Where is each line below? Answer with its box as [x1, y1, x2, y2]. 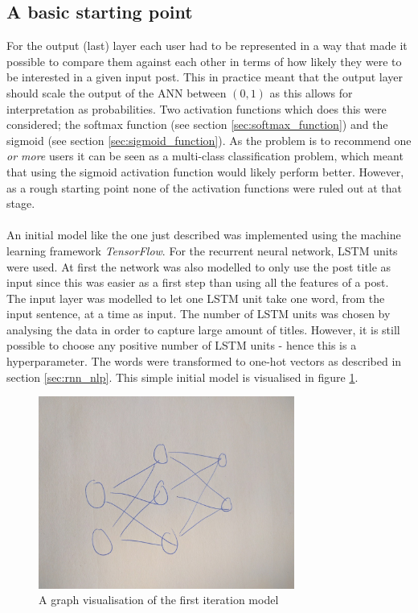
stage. [6, 195, 35, 212]
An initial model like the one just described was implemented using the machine [6, 226, 401, 243]
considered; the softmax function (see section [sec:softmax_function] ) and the [6, 116, 388, 133]
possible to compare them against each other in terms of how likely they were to [6, 52, 402, 69]
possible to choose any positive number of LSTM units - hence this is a [6, 337, 357, 354]
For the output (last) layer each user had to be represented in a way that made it [6, 37, 408, 54]
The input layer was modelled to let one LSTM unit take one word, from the [6, 289, 385, 306]
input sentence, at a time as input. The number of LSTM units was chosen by [6, 305, 391, 322]
